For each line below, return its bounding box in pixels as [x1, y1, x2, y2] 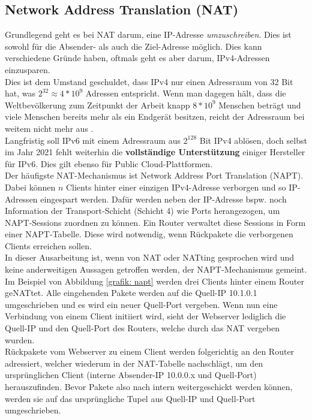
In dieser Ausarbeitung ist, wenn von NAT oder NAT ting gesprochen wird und [5, 251, 295, 264]
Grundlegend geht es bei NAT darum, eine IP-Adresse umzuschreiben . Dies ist [5, 28, 292, 41]
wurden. [5, 333, 35, 346]
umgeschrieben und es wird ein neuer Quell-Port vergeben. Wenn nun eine [5, 298, 278, 310]
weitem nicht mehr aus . [5, 122, 94, 134]
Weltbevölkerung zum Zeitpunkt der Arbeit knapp [5, 98, 190, 111]
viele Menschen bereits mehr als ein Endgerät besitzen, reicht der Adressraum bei [5, 110, 305, 123]
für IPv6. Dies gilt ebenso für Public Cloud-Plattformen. [5, 157, 213, 170]
